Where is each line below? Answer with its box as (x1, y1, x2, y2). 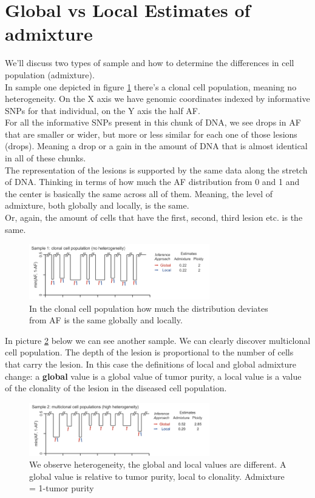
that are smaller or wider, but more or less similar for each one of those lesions (5, 127, 297, 140)
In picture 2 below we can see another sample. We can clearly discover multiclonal (5, 334, 311, 346)
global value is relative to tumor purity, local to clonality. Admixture (29, 469, 285, 482)
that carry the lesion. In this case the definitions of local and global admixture (5, 358, 296, 371)
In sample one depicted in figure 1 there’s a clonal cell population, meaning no (5, 80, 297, 93)
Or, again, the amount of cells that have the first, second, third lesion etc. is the (5, 211, 303, 224)
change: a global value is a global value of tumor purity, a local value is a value (5, 369, 302, 382)
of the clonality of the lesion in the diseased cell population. (5, 382, 227, 394)
